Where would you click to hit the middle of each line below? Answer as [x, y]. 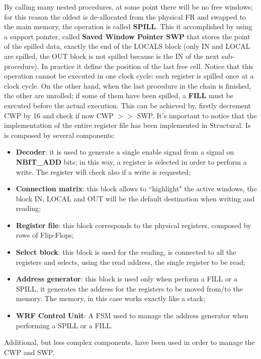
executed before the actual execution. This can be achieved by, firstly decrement [127, 105]
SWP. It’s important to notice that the [197, 115]
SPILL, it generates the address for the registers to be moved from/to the [129, 288]
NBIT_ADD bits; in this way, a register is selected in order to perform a [131, 161]
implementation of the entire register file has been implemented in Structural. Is [127, 125]
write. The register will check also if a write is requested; [103, 171]
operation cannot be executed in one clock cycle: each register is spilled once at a [129, 76]
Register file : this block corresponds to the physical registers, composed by [134, 225]
